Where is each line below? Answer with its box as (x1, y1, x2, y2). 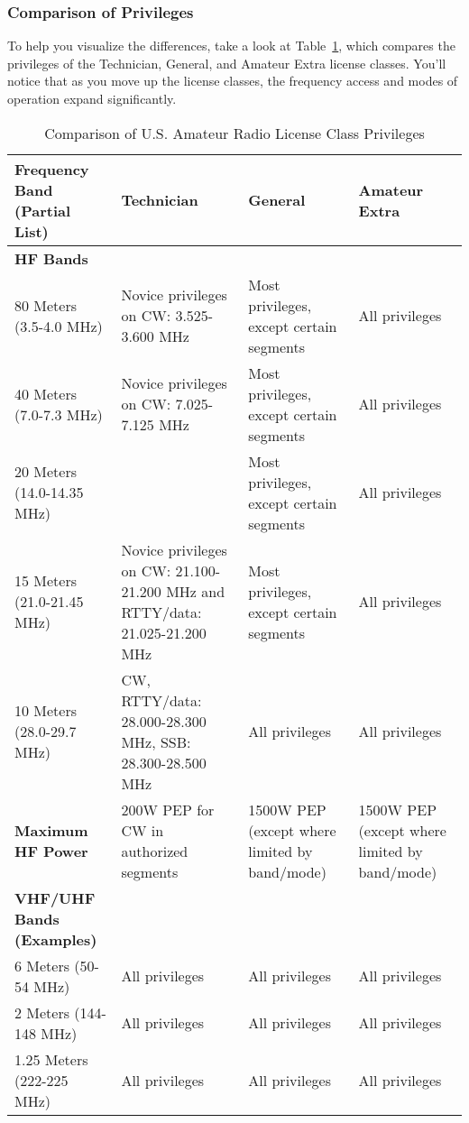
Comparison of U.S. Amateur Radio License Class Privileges (44, 122, 425, 143)
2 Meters (14, 1001, 70, 1023)
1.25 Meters (14, 1048, 88, 1070)
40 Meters (14, 382, 78, 404)
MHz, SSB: (121, 731, 191, 752)
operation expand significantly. (7, 89, 177, 107)
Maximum (14, 819, 88, 841)
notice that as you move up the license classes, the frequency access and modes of (7, 71, 458, 90)
